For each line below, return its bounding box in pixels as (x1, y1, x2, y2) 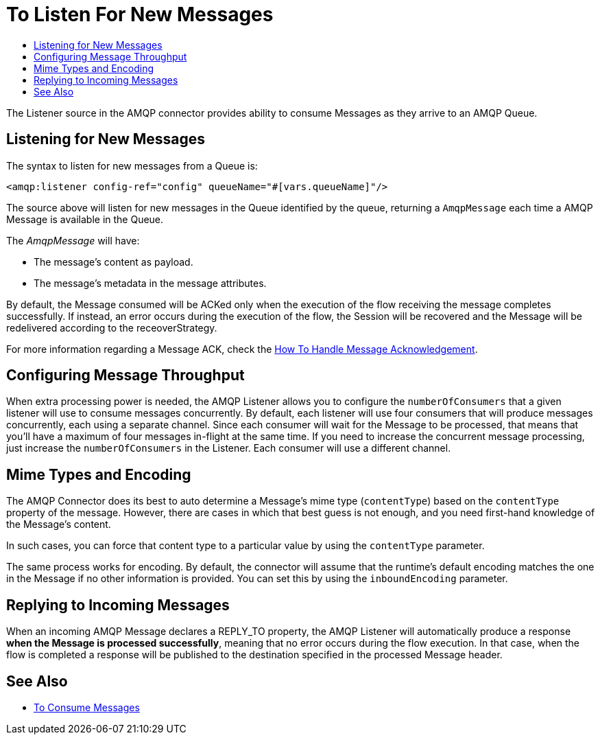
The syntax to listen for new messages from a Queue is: (6, 159, 258, 172)
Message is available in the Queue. (6, 213, 164, 225)
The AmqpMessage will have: (6, 234, 140, 246)
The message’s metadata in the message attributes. (34, 277, 267, 289)
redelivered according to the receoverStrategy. (6, 321, 217, 334)
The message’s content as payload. (34, 255, 193, 268)
